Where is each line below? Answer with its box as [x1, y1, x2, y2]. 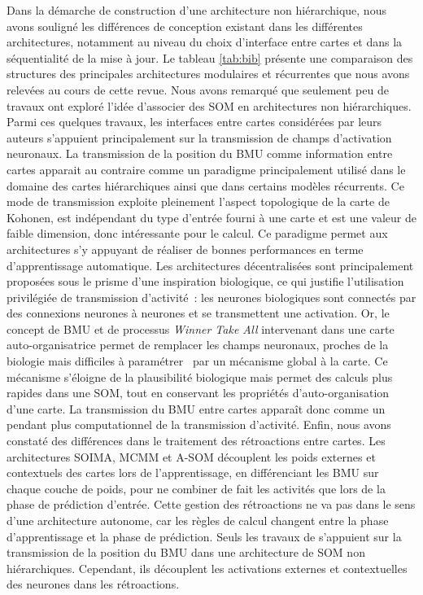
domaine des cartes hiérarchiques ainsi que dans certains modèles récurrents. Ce [7, 177, 404, 194]
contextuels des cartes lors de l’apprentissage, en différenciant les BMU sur [7, 464, 379, 481]
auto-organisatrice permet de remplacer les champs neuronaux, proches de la [7, 336, 389, 353]
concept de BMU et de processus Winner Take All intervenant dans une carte [7, 320, 395, 337]
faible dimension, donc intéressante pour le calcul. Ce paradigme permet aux [7, 225, 388, 242]
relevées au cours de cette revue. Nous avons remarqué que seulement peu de [7, 81, 389, 98]
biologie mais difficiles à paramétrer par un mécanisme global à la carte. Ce [7, 352, 388, 370]
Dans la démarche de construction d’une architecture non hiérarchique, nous [7, 2, 386, 18]
